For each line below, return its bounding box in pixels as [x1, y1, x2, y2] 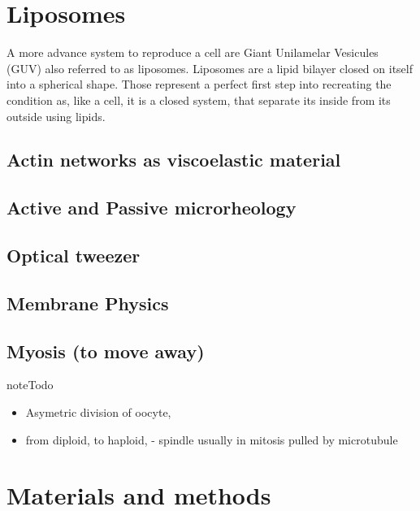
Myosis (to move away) [6, 338, 205, 363]
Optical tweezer [6, 243, 141, 268]
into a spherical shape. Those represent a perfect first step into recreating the [6, 76, 392, 93]
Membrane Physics [6, 290, 169, 315]
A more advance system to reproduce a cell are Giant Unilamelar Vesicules [6, 44, 379, 61]
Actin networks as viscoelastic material [6, 147, 341, 172]
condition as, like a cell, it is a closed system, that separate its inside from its [6, 91, 391, 108]
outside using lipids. [6, 107, 106, 124]
